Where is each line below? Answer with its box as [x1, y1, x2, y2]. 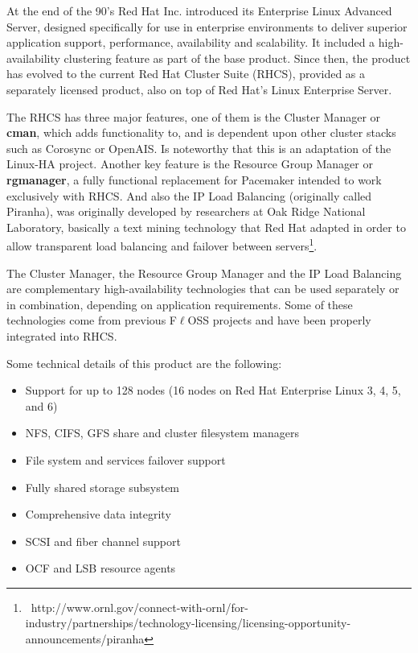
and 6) [25, 397, 58, 414]
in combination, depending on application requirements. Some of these [6, 296, 353, 312]
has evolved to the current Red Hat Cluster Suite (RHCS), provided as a [6, 65, 366, 82]
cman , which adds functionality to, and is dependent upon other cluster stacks [6, 124, 396, 141]
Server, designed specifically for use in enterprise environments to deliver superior [6, 18, 408, 35]
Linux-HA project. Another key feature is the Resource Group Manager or [6, 155, 373, 172]
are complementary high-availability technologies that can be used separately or [6, 280, 400, 297]
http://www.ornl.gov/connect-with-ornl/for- [31, 598, 248, 615]
